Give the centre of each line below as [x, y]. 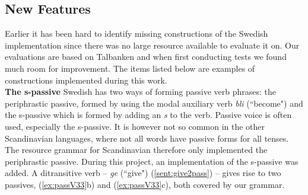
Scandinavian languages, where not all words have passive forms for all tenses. [147, 138]
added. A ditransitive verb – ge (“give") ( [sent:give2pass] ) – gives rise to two [143, 173]
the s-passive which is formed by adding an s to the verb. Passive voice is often [148, 115]
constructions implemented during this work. [86, 80]
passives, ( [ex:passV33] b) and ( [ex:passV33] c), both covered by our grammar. [145, 184]
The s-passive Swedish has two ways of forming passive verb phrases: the [141, 92]
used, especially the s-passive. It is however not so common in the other [135, 126]
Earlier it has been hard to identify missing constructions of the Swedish [136, 33]
